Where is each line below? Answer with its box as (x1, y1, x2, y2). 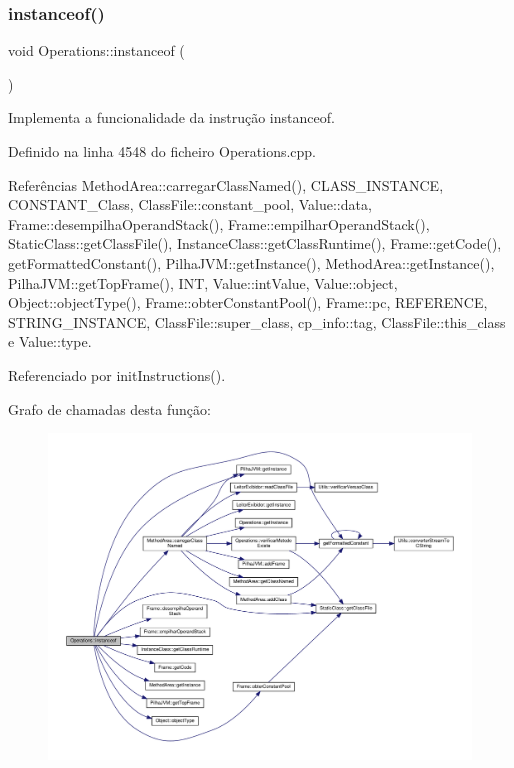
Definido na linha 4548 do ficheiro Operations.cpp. (8, 141, 317, 161)
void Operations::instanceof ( (8, 40, 185, 61)
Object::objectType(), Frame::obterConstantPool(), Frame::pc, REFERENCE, (8, 292, 488, 313)
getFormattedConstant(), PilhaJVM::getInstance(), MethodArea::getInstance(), (8, 252, 495, 273)
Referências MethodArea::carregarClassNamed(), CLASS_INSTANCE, (8, 174, 444, 195)
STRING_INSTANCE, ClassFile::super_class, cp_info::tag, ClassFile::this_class (8, 311, 506, 332)
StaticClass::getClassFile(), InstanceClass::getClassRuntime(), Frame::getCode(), (8, 233, 502, 254)
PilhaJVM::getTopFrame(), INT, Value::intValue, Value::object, (8, 272, 398, 293)
